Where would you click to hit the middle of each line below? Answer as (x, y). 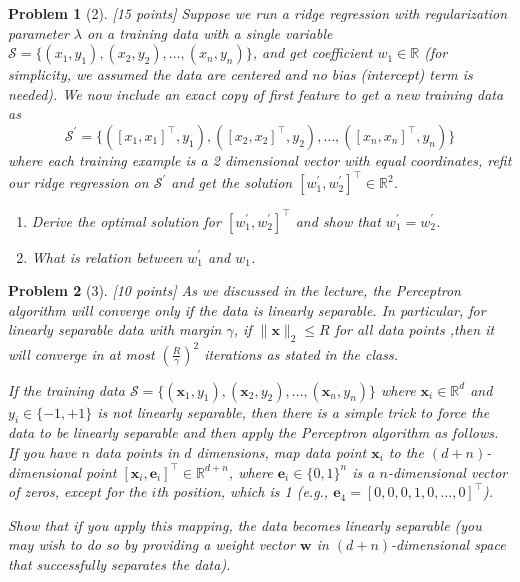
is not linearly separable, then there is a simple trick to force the (293, 411)
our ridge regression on (78, 182)
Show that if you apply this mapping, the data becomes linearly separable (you (245, 524)
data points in (137, 452)
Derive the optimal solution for (126, 220)
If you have (42, 452)
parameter (38, 32)
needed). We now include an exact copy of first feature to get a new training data (256, 93)
